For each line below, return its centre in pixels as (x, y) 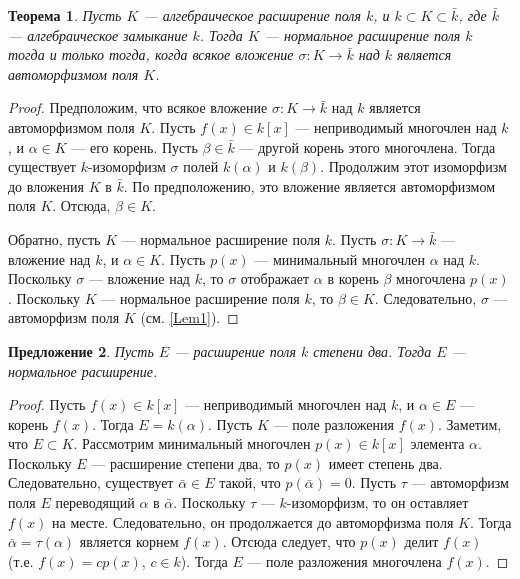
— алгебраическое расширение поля (252, 15)
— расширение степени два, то (185, 462)
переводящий (95, 502)
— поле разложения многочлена (344, 560)
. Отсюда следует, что (289, 541)
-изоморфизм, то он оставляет (377, 502)
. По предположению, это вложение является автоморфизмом (309, 185)
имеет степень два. (385, 462)
